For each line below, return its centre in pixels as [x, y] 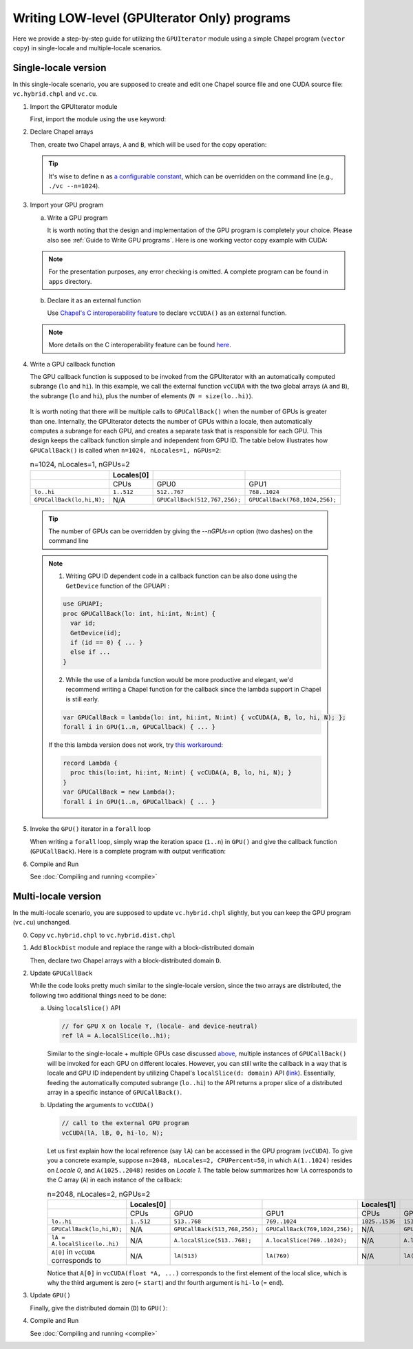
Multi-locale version [57, 896]
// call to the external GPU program [125, 1123]
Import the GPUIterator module [74, 106]
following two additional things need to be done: [98, 995]
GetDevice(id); [96, 633]
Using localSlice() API [84, 1008]
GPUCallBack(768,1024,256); [293, 500]
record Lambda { [91, 763]
